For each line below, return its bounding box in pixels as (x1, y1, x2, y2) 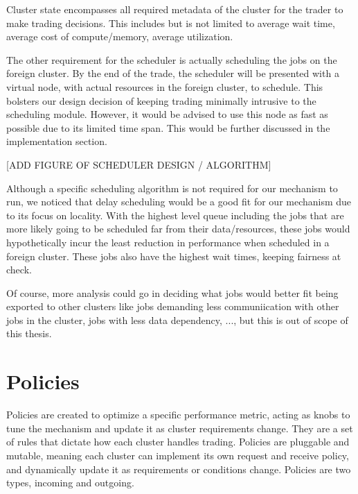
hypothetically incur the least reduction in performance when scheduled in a (6, 235, 330, 249)
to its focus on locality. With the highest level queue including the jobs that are (6, 207, 344, 222)
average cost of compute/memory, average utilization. (6, 29, 233, 44)
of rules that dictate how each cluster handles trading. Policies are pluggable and (6, 434, 350, 449)
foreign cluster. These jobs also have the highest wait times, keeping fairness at (6, 248, 341, 263)
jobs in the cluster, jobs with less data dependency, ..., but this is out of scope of (6, 312, 348, 327)
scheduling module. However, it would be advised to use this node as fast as (6, 107, 328, 121)
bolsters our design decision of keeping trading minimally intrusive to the (6, 93, 316, 108)
